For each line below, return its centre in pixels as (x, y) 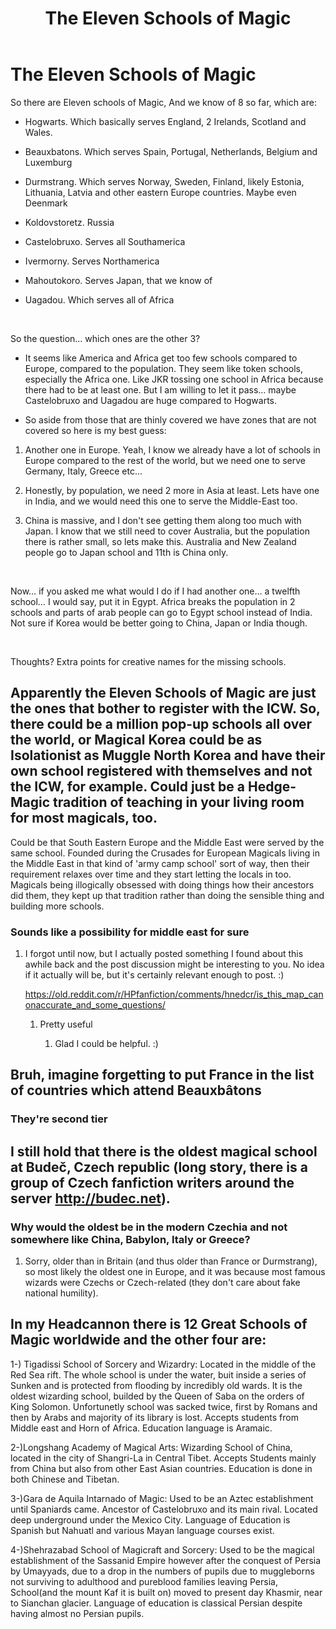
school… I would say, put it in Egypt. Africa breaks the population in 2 (153, 601)
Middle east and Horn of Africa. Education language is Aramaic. (141, 1428)
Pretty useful (66, 1024)
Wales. (38, 132)
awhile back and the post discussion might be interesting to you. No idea (174, 964)
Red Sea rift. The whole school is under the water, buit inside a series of (158, 1374)
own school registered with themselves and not (161, 771)
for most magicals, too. (84, 818)
